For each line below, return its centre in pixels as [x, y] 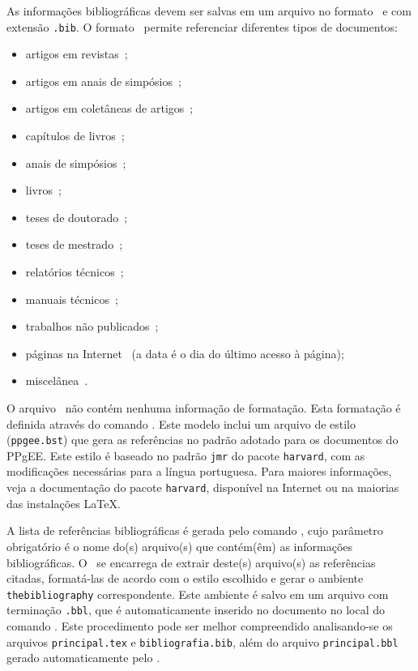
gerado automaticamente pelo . [83, 658]
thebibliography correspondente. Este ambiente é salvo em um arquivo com [198, 594]
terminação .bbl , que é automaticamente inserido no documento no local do [196, 610]
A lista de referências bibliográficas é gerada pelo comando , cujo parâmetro [195, 530]
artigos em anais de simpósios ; [103, 81]
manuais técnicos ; [72, 299]
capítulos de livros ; [75, 136]
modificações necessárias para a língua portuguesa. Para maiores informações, [199, 471]
